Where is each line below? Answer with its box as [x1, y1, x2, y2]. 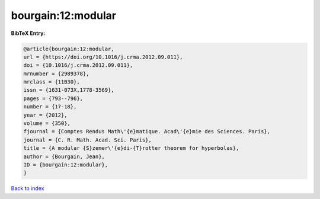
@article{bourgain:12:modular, [23, 45, 115, 52]
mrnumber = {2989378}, [23, 70, 89, 77]
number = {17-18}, [23, 104, 77, 110]
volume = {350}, [23, 120, 71, 127]
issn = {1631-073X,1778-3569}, [23, 86, 115, 94]
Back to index [11, 185, 44, 192]
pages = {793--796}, [23, 95, 83, 102]
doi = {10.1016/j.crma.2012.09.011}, [23, 62, 133, 69]
